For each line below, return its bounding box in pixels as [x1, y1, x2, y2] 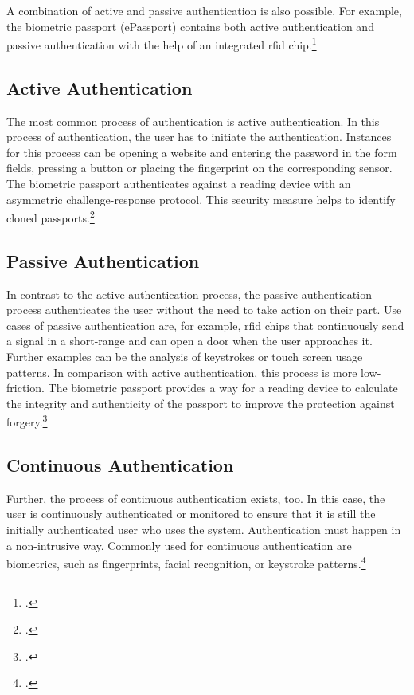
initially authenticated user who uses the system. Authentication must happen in [6, 521, 401, 538]
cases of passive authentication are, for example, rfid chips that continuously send [6, 316, 404, 333]
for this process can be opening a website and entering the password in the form [6, 143, 397, 160]
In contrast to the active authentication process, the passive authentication [6, 285, 372, 302]
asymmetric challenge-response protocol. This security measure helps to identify [6, 190, 396, 207]
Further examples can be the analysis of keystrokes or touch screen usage [6, 348, 363, 365]
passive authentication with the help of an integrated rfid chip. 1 [6, 34, 317, 53]
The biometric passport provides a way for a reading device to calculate [48, 379, 398, 396]
